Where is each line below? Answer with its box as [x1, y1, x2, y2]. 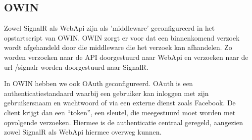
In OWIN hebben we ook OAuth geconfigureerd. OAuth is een [4, 78, 193, 89]
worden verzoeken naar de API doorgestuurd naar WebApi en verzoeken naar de [4, 51, 249, 62]
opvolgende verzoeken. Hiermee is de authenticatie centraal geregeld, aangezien [4, 117, 243, 127]
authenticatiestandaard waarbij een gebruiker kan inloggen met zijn [4, 88, 209, 98]
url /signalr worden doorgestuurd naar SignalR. [4, 61, 149, 72]
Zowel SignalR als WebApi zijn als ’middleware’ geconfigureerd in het [4, 23, 215, 33]
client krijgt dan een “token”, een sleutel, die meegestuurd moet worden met [4, 107, 236, 117]
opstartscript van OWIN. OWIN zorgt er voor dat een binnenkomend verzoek [4, 32, 240, 43]
